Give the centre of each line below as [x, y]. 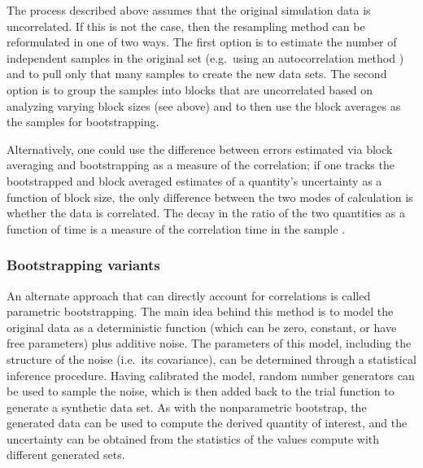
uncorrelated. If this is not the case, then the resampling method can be [186, 26]
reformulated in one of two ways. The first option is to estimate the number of [202, 42]
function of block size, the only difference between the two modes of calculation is [210, 197]
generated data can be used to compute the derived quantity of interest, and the [207, 423]
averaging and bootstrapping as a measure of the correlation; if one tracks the [201, 165]
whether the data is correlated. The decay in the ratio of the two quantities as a [206, 213]
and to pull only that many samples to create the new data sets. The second [197, 74]
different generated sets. [66, 455]
